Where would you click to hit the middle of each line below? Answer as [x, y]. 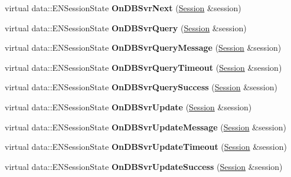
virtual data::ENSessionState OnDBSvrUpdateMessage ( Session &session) [145, 127]
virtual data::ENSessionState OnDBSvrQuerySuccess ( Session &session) [141, 87]
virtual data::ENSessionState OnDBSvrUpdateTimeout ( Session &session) [146, 147]
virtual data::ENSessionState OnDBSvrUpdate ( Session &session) [128, 106]
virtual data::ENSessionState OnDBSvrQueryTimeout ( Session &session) [143, 67]
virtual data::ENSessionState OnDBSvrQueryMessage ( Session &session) [143, 47]
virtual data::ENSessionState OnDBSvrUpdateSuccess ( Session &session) [144, 166]
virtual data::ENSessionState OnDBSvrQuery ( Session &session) [126, 27]
